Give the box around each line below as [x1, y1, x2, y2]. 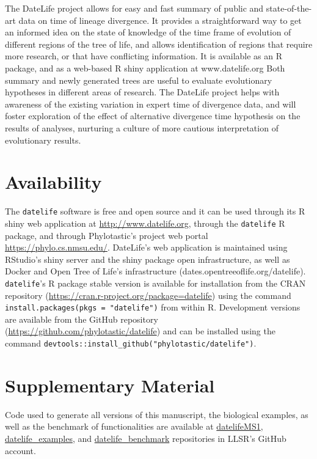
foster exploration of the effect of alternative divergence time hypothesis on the [5, 109, 301, 122]
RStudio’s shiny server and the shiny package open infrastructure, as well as [5, 252, 290, 265]
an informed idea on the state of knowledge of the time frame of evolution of [5, 26, 291, 39]
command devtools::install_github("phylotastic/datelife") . [5, 337, 257, 350]
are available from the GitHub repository [5, 312, 158, 325]
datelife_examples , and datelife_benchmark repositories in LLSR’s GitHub [5, 432, 286, 444]
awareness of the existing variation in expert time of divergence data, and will [5, 97, 296, 110]
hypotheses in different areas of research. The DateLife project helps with [5, 86, 280, 98]
